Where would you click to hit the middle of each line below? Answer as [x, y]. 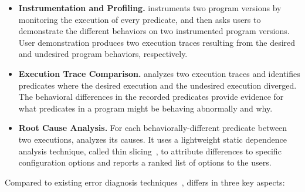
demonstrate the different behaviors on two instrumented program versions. [154, 31]
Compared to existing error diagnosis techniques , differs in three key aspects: [145, 182]
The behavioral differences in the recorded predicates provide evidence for [151, 97]
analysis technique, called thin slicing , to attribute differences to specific [150, 151]
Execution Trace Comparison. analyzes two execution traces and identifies [159, 73]
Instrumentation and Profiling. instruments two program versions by [150, 8]
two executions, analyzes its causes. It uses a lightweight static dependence [152, 139]
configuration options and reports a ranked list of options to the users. [145, 162]
